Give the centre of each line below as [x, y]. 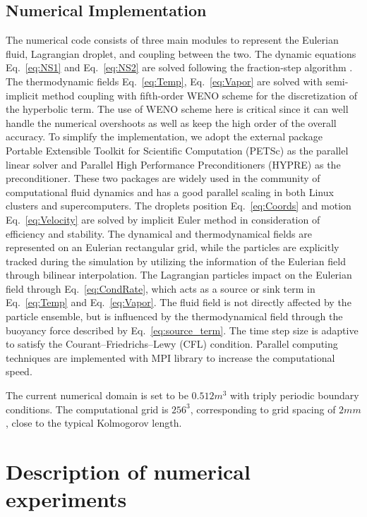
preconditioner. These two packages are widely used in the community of [163, 178]
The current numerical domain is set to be [97, 395]
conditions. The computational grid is [87, 409]
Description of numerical [128, 472]
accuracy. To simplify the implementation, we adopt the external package [164, 136]
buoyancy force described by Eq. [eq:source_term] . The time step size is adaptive [182, 330]
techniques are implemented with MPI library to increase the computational [170, 357]
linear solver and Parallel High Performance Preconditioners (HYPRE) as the [173, 164]
